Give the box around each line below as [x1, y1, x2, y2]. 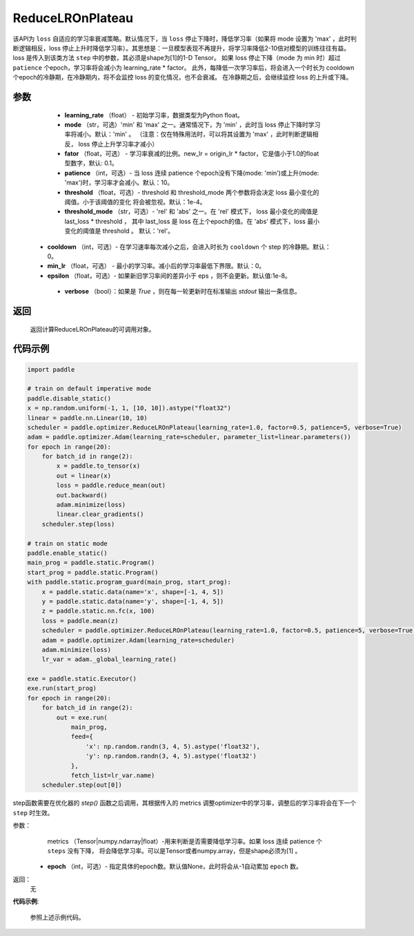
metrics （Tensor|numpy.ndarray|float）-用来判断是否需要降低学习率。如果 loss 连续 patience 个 [47, 837, 322, 846]
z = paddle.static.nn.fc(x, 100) [41, 607, 155, 615]
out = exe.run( [56, 714, 108, 721]
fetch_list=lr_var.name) [70, 771, 155, 779]
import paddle [27, 365, 75, 373]
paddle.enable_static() [27, 549, 108, 557]
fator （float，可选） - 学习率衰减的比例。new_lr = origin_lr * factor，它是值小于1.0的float [64, 149, 319, 158]
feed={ [70, 733, 93, 741]
